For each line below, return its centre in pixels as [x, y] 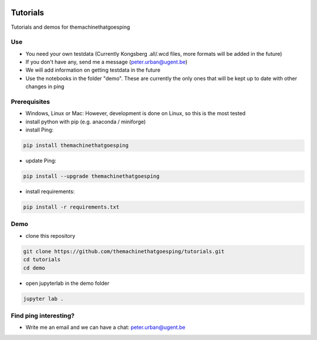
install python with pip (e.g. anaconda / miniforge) [86, 122]
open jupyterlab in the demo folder [68, 283]
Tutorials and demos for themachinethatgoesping [70, 27]
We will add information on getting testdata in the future [93, 70]
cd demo [34, 268]
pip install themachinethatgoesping [76, 146]
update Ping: [41, 161]
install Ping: [40, 130]
